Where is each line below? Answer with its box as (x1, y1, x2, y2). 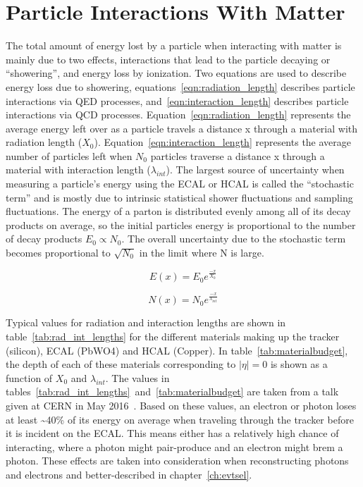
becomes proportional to (6, 245, 111, 260)
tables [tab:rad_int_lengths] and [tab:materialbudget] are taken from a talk (6, 384, 339, 399)
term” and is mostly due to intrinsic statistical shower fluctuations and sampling (6, 190, 353, 204)
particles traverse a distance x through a (150, 148, 325, 163)
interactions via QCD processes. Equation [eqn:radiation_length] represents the (6, 107, 351, 122)
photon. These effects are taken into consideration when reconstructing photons (6, 453, 349, 468)
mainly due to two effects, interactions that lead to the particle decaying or (6, 51, 331, 66)
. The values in (105, 370, 170, 385)
